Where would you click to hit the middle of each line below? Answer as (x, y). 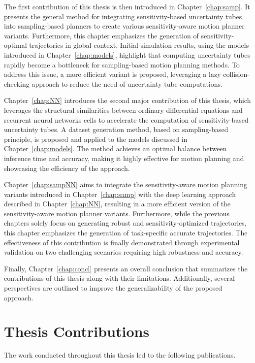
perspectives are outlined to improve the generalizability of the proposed (113, 288)
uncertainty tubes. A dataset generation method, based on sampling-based (116, 129)
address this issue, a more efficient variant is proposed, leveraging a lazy (112, 74)
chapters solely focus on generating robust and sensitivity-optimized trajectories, (125, 223)
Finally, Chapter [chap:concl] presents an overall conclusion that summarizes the (126, 268)
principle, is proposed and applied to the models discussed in (96, 139)
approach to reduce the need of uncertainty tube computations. (127, 83)
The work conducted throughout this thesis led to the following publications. (120, 355)
